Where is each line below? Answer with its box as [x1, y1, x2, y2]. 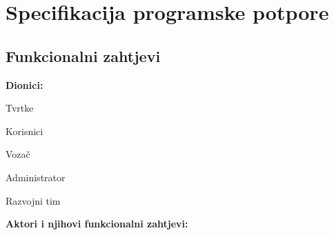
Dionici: [6, 77, 43, 92]
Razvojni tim [6, 193, 61, 207]
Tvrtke [6, 101, 34, 115]
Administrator [6, 170, 66, 184]
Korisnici [6, 123, 43, 138]
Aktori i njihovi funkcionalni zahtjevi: [6, 216, 188, 231]
